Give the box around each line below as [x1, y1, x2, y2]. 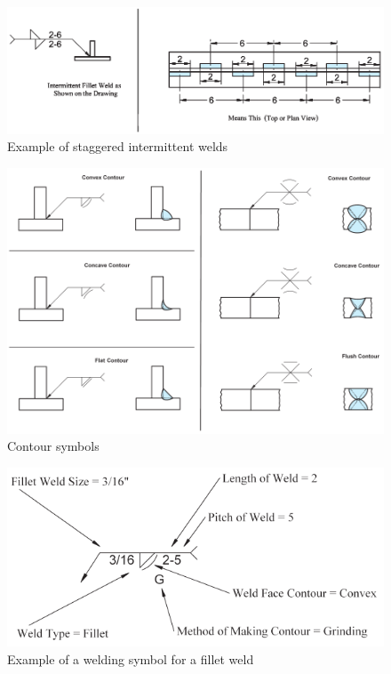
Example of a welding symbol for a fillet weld [7, 649, 254, 668]
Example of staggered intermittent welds [7, 137, 228, 156]
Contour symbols [7, 437, 100, 455]
